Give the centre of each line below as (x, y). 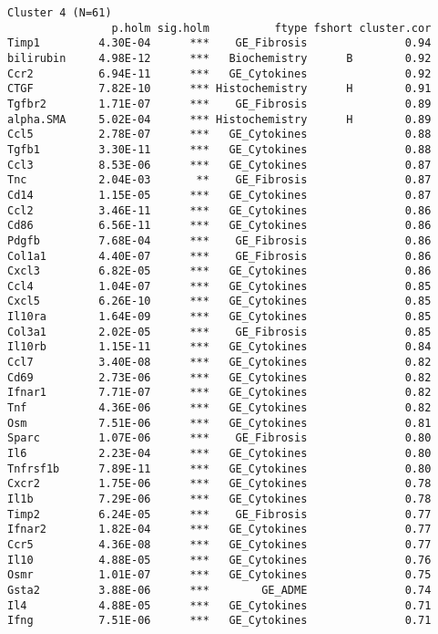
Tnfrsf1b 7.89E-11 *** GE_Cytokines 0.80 (219, 468)
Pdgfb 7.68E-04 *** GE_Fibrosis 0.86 (219, 240)
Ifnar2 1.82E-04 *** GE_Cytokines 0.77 (219, 530)
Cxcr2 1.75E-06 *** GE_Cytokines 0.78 (219, 484)
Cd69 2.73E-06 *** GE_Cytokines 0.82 (219, 377)
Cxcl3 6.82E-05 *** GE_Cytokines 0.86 (219, 271)
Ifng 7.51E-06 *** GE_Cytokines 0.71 (219, 621)
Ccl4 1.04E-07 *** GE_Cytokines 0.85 (219, 286)
